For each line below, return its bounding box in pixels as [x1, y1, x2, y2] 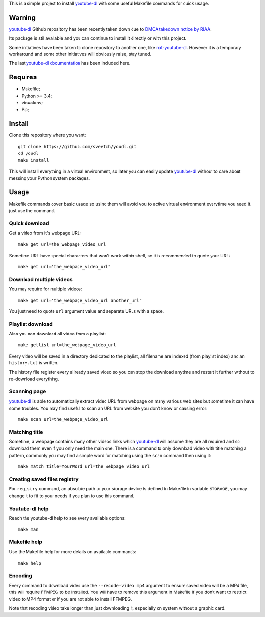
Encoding [9, 572, 33, 579]
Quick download [9, 220, 49, 227]
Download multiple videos [9, 276, 73, 283]
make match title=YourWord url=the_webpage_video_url [18, 464, 150, 469]
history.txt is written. [9, 360, 59, 366]
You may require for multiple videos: [9, 286, 82, 292]
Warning [9, 13, 36, 22]
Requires [9, 73, 37, 81]
